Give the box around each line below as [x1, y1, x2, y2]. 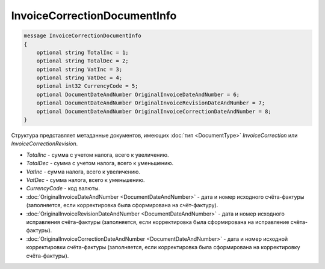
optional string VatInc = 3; [36, 66, 123, 73]
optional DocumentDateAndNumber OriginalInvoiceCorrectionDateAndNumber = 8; [36, 108, 272, 115]
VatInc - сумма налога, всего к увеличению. [26, 168, 141, 175]
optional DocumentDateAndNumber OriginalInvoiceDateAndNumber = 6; [36, 91, 240, 98]
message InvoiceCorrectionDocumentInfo [23, 32, 141, 39]
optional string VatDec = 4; [36, 74, 123, 81]
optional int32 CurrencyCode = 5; [36, 83, 138, 89]
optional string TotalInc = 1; [36, 49, 129, 56]
